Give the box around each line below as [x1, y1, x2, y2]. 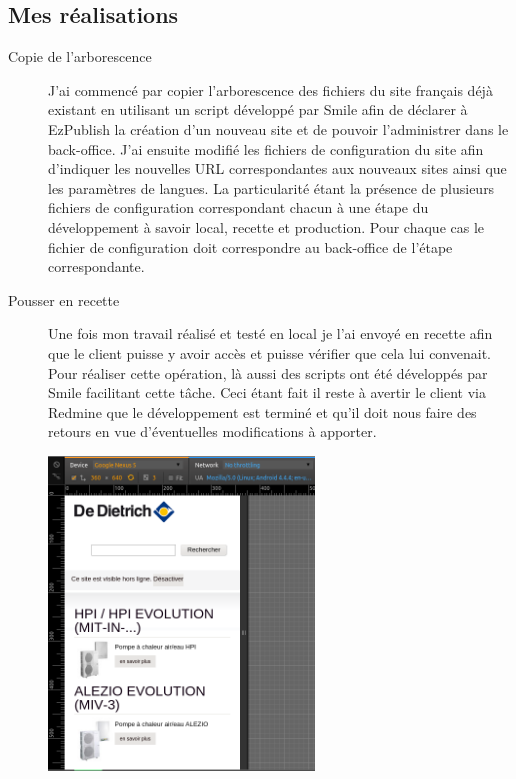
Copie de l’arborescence [8, 46, 152, 67]
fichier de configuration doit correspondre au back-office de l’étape [48, 236, 453, 257]
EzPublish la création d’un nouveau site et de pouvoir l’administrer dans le [48, 118, 509, 139]
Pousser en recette [8, 289, 120, 310]
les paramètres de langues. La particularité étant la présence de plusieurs [48, 177, 495, 198]
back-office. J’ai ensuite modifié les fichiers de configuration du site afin [48, 138, 484, 159]
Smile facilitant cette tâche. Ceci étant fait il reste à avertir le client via [48, 382, 487, 403]
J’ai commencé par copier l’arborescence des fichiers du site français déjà [48, 79, 493, 100]
